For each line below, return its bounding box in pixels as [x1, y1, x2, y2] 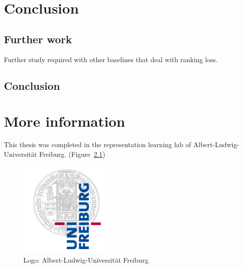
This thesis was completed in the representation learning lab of [4, 139, 191, 150]
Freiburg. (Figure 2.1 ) [39, 149, 105, 159]
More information [4, 111, 125, 131]
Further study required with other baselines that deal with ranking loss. [4, 54, 218, 64]
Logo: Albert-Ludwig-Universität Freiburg [23, 254, 149, 265]
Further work [4, 31, 72, 46]
